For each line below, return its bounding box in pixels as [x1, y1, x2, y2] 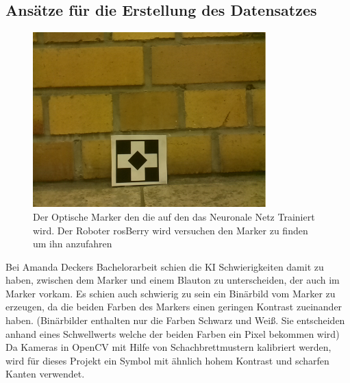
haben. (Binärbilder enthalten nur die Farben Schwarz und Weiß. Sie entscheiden [5, 313, 345, 328]
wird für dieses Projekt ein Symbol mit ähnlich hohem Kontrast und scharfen [5, 353, 329, 367]
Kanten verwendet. [5, 367, 85, 381]
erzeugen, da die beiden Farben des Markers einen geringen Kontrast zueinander [5, 299, 342, 314]
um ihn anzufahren [33, 236, 112, 251]
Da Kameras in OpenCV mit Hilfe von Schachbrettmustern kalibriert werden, [5, 340, 332, 354]
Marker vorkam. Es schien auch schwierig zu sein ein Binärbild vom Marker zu [5, 286, 336, 300]
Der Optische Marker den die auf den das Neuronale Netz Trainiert [33, 209, 315, 223]
